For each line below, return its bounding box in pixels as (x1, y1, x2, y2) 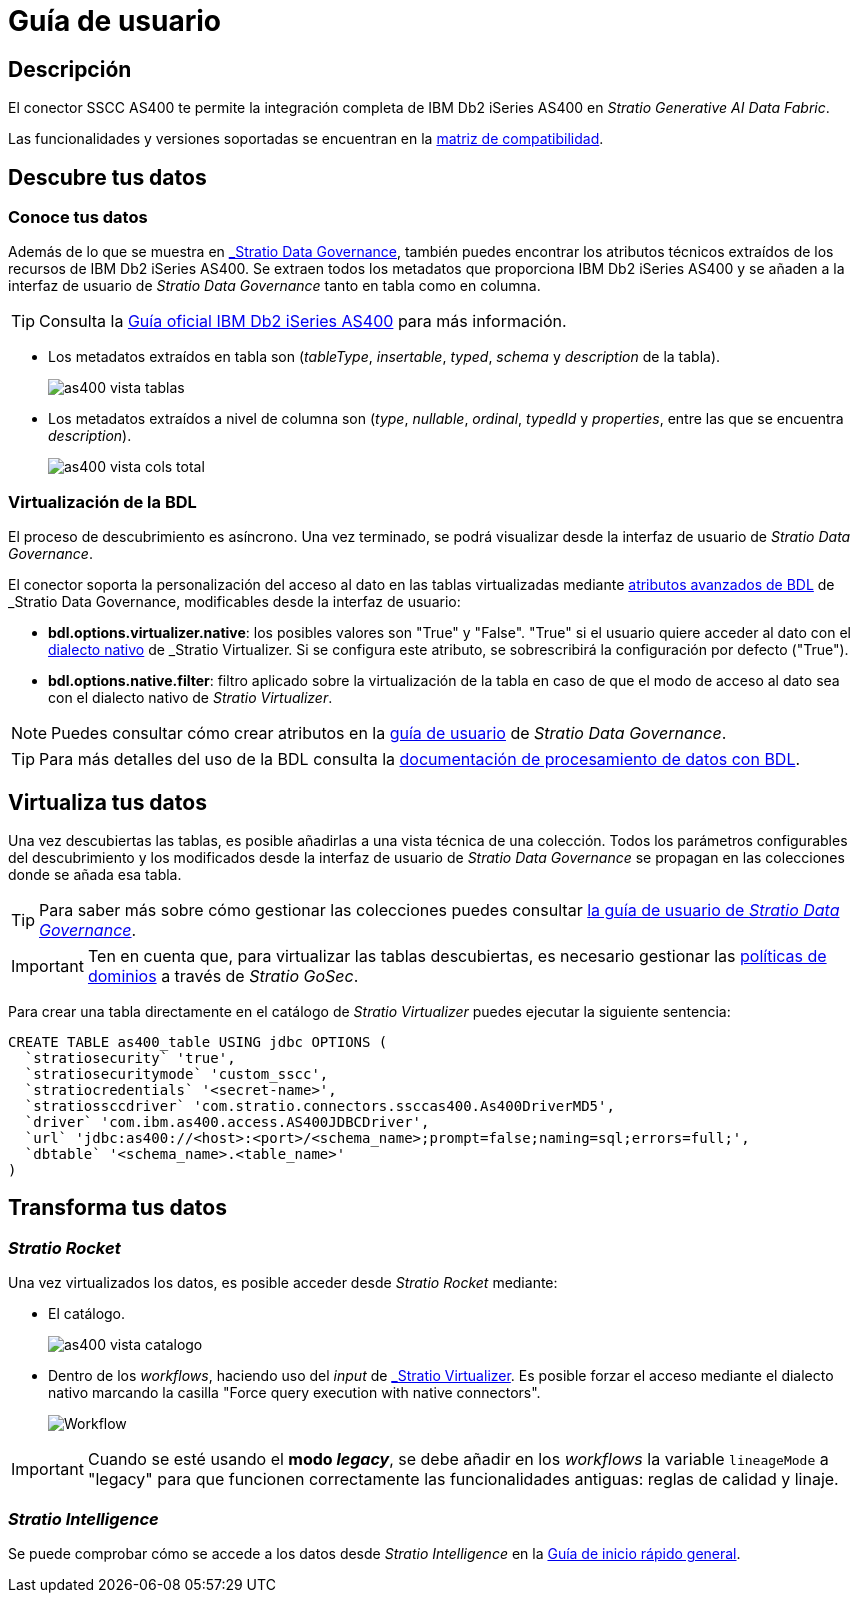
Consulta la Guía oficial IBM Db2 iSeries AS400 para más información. (39, 311, 567, 332)
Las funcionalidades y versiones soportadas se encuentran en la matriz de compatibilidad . (8, 130, 604, 148)
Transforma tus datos (8, 1195, 227, 1221)
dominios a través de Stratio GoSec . (87, 965, 359, 986)
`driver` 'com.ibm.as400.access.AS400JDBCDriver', (24, 1113, 430, 1130)
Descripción (8, 56, 132, 82)
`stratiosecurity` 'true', (24, 1049, 236, 1066)
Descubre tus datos (8, 164, 207, 190)
